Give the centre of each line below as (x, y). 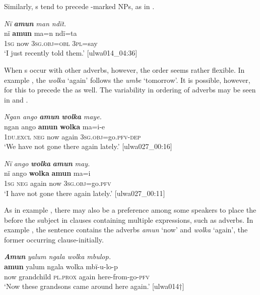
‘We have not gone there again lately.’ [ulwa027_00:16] (88, 146)
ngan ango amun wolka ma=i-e (55, 126)
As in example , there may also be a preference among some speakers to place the (130, 210)
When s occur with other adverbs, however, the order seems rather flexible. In (124, 69)
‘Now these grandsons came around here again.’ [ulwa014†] (94, 286)
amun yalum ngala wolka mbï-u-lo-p (61, 266)
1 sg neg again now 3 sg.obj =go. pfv (58, 183)
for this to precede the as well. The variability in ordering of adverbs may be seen (130, 90)
